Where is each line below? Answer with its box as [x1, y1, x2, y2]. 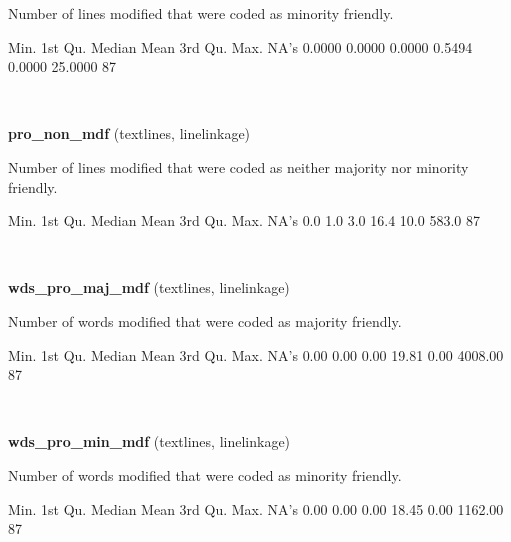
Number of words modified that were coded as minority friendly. [8, 464, 402, 485]
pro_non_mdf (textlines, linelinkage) [8, 123, 251, 144]
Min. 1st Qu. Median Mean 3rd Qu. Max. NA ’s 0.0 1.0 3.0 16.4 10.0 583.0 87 [8, 210, 480, 231]
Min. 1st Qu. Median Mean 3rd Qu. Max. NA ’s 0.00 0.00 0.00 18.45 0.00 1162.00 [8, 498, 504, 519]
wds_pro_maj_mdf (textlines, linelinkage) [8, 277, 290, 298]
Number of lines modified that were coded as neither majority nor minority [8, 156, 469, 177]
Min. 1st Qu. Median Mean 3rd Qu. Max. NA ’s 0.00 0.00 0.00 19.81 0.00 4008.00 [8, 344, 504, 365]
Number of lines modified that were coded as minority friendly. [8, 3, 394, 23]
